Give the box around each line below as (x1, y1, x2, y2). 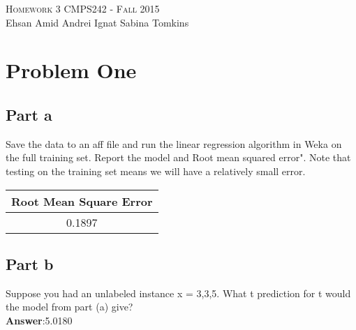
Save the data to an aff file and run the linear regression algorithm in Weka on (6, 136, 342, 151)
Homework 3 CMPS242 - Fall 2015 (6, 1, 160, 15)
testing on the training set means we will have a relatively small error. (6, 163, 306, 178)
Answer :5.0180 (6, 313, 73, 327)
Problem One (6, 56, 137, 84)
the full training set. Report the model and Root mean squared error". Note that (6, 150, 351, 165)
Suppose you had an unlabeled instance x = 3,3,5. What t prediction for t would (6, 285, 351, 300)
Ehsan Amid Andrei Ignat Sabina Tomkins (6, 15, 189, 29)
